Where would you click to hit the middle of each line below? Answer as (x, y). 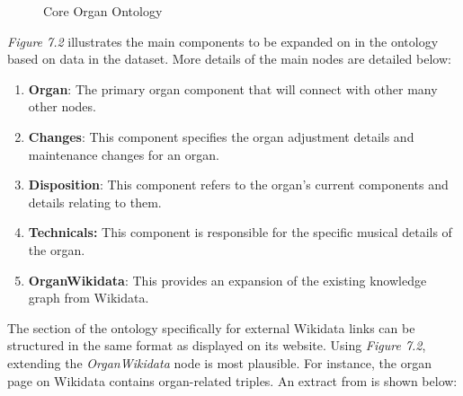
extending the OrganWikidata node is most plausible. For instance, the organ (219, 362)
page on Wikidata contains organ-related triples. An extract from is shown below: (232, 380)
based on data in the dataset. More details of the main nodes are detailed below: (229, 59)
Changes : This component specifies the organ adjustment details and (221, 136)
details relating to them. (95, 202)
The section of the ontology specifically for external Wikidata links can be (211, 327)
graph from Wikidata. (89, 298)
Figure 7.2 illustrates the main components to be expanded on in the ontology (223, 41)
